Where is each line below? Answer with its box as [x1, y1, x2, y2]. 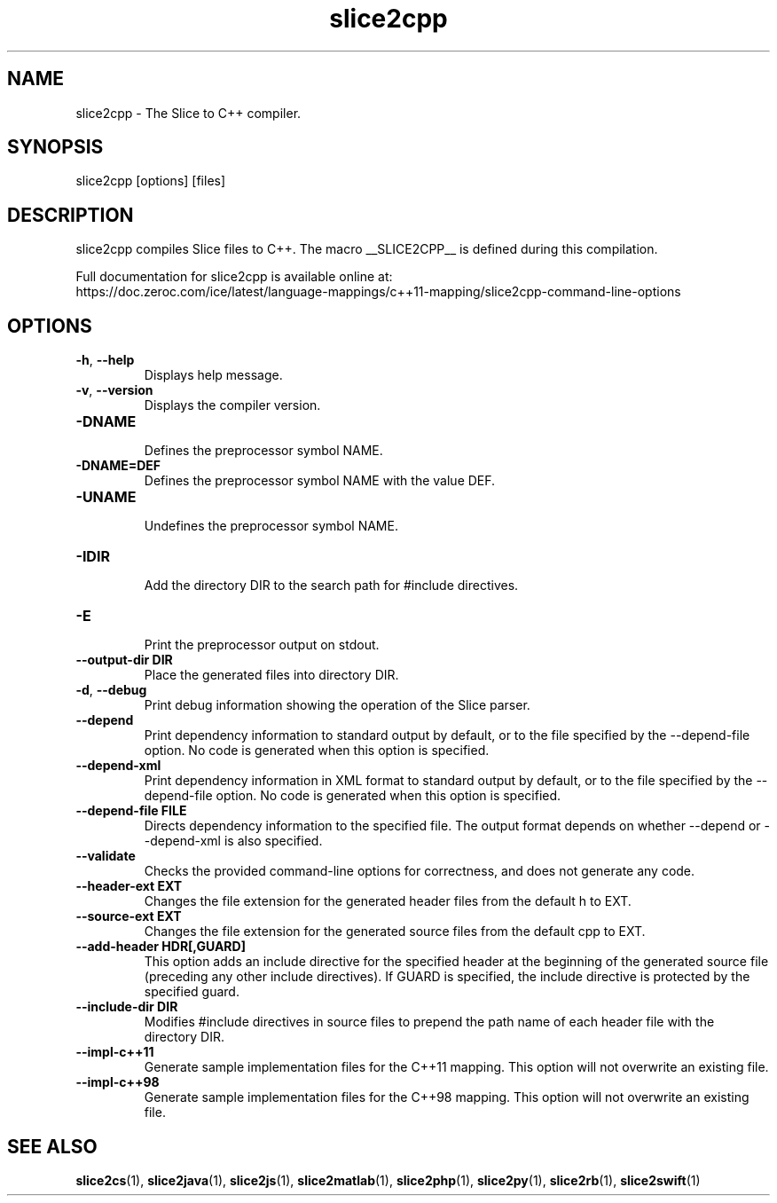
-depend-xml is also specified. [144, 833, 323, 849]
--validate [75, 848, 136, 864]
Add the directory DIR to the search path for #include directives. [144, 578, 519, 594]
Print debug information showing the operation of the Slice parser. [144, 697, 530, 713]
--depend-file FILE [75, 803, 187, 819]
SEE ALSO [7, 1135, 98, 1158]
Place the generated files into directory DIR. [144, 667, 399, 683]
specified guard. [144, 984, 239, 1000]
